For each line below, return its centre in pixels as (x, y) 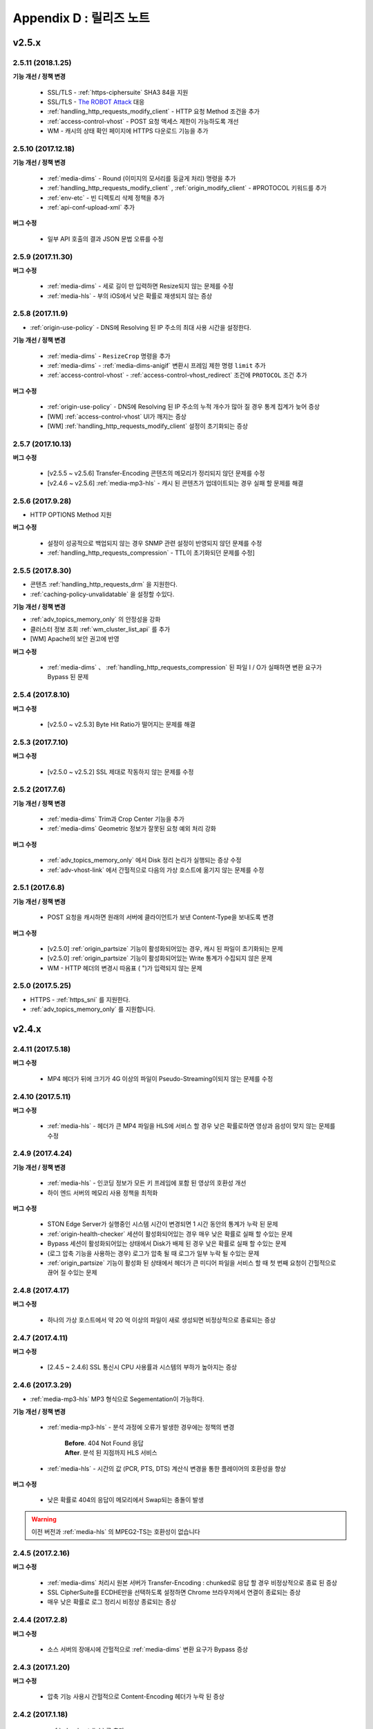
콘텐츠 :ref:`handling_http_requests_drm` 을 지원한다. (104, 584)
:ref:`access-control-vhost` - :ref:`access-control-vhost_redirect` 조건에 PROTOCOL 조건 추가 (177, 375)
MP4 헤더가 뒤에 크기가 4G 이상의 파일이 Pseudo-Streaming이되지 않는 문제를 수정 (160, 1078)
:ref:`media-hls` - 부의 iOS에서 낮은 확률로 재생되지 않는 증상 (130, 296)
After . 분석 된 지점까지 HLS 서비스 (111, 1453)
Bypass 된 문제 (68, 677)
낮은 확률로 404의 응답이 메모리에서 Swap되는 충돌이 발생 (125, 1500)
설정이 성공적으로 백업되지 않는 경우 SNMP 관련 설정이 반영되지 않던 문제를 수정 (155, 543)
